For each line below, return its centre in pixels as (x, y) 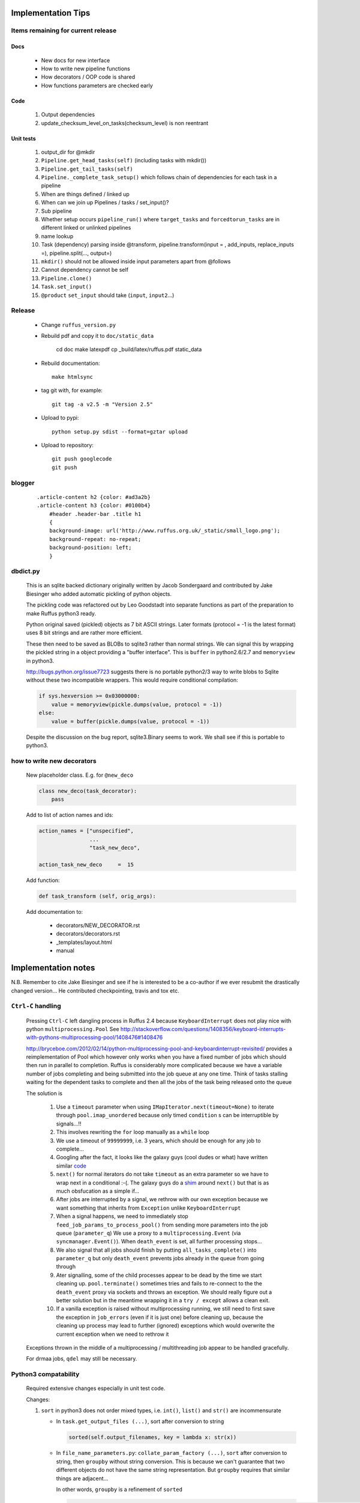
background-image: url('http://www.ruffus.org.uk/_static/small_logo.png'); (165, 531)
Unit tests (23, 138)
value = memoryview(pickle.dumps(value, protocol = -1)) (137, 704)
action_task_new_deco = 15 (86, 865)
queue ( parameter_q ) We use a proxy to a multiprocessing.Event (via (148, 1233)
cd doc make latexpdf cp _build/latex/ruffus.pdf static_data (129, 349)
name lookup (57, 236)
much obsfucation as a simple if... (98, 1191)
